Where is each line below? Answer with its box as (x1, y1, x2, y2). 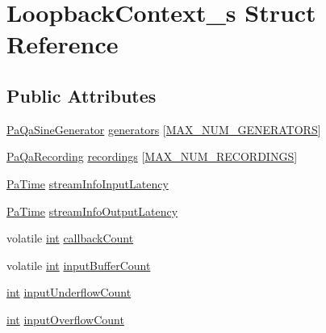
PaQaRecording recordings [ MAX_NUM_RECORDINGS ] (6, 148, 298, 165)
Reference (6, 27, 119, 61)
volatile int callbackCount (6, 230, 134, 247)
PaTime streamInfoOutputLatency (6, 202, 178, 219)
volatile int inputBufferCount (6, 256, 151, 273)
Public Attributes (6, 82, 157, 107)
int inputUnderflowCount (6, 284, 132, 301)
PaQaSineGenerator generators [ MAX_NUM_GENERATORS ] (6, 120, 321, 137)
